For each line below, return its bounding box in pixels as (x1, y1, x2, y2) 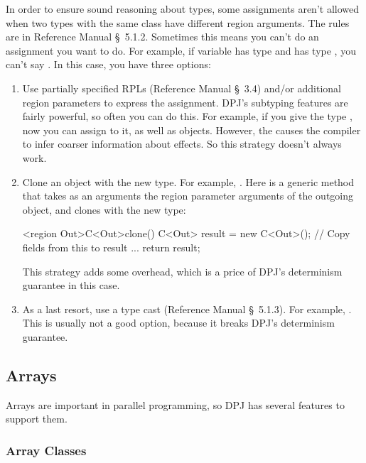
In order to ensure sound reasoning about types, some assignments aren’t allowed (6, 1, 360, 16)
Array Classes (6, 441, 87, 459)
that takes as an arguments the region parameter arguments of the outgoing (22, 188, 354, 203)
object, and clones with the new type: (22, 202, 186, 217)
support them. (6, 411, 68, 426)
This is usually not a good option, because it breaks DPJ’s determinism (22, 315, 335, 330)
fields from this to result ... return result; (22, 239, 200, 254)
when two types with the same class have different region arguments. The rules (6, 15, 350, 30)
